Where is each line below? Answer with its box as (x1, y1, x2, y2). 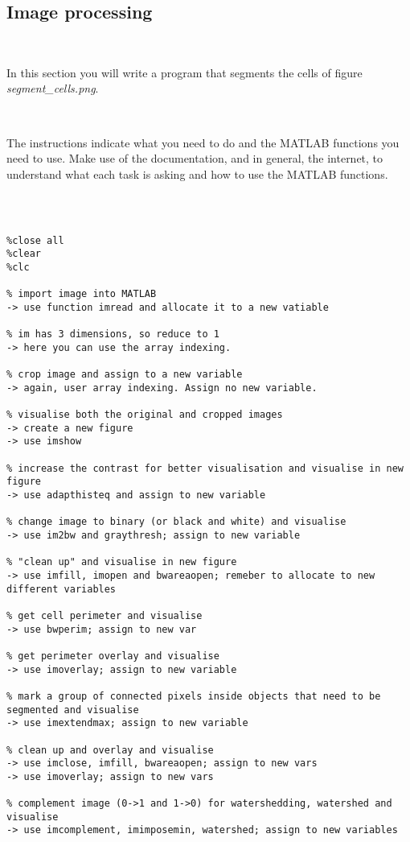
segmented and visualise (6, 704, 139, 716)
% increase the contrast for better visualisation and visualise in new (6, 462, 404, 474)
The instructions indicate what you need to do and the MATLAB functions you (6, 134, 400, 151)
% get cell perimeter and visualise (6, 609, 203, 621)
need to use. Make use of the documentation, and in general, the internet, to (6, 150, 383, 167)
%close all (6, 234, 64, 246)
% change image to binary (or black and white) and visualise (6, 516, 346, 528)
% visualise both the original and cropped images (6, 409, 283, 421)
